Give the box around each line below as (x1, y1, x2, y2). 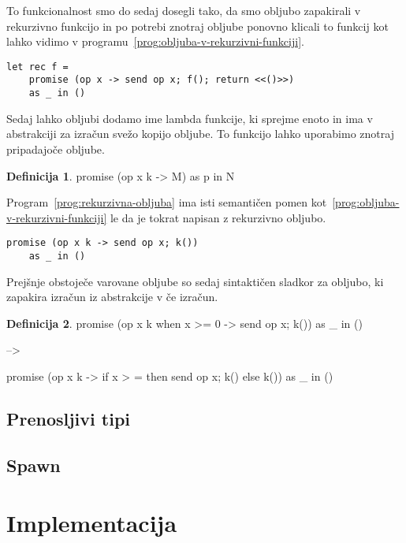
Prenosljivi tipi (6, 406, 131, 430)
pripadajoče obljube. (6, 140, 105, 157)
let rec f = (6, 61, 69, 73)
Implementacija (6, 507, 177, 539)
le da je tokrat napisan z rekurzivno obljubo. (110, 209, 326, 225)
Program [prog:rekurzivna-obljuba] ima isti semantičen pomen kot (6, 194, 327, 210)
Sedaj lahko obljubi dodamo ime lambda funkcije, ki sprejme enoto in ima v (6, 110, 373, 126)
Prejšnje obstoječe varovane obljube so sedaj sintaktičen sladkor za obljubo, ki (6, 273, 384, 289)
